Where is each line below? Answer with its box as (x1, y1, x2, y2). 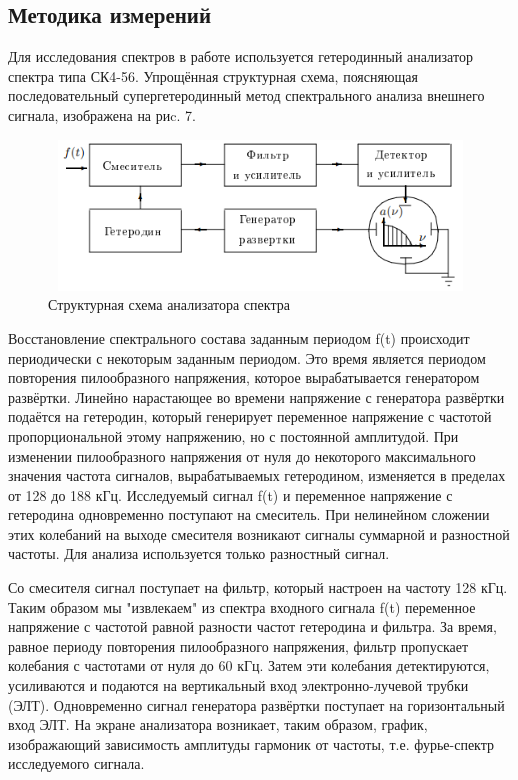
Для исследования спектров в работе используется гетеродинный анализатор (8, 46, 473, 67)
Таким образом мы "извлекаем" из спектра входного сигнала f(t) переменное (8, 596, 476, 617)
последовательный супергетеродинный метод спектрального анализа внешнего (8, 85, 485, 106)
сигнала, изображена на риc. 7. (8, 104, 196, 125)
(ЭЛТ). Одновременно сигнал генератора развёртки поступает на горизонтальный (8, 694, 505, 715)
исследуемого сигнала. (8, 753, 145, 774)
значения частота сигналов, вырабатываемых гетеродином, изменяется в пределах (8, 465, 506, 486)
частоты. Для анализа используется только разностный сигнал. (8, 543, 390, 564)
